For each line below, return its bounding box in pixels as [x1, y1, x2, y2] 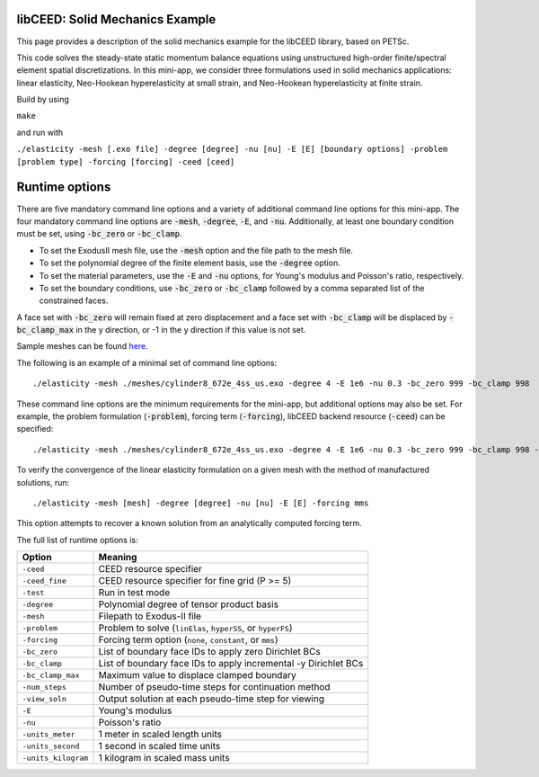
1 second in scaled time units [98, 740, 221, 753]
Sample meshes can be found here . [16, 341, 148, 352]
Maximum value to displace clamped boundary [98, 669, 296, 682]
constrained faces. [39, 295, 109, 306]
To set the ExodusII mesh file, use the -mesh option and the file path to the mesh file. [39, 245, 354, 255]
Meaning [98, 551, 137, 564]
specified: [16, 424, 54, 434]
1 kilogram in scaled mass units [98, 752, 230, 764]
